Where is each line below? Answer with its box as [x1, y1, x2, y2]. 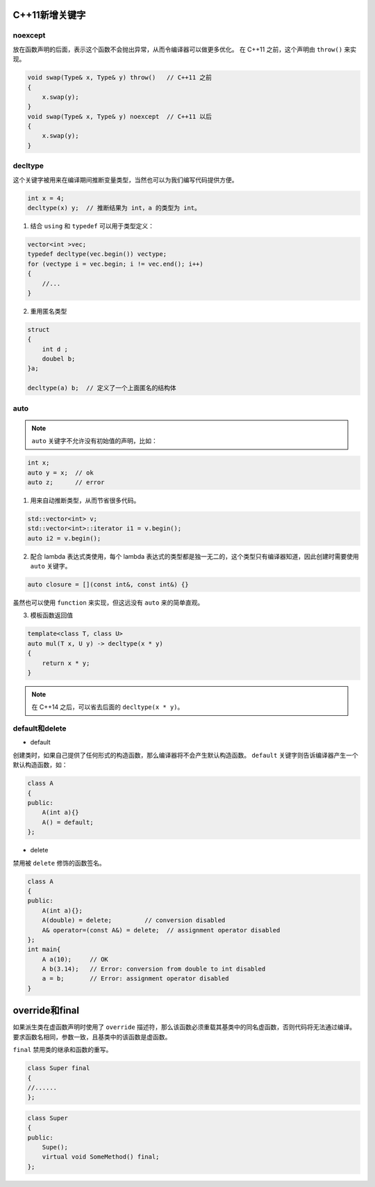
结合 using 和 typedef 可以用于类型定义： [30, 221, 154, 230]
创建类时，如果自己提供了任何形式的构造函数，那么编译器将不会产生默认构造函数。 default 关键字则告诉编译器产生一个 [12, 751, 358, 759]
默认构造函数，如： [12, 760, 68, 769]
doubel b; [42, 355, 76, 363]
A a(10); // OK [42, 955, 109, 963]
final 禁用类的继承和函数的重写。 [12, 1046, 112, 1054]
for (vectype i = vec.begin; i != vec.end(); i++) [27, 260, 204, 268]
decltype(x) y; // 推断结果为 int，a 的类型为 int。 [27, 204, 201, 212]
